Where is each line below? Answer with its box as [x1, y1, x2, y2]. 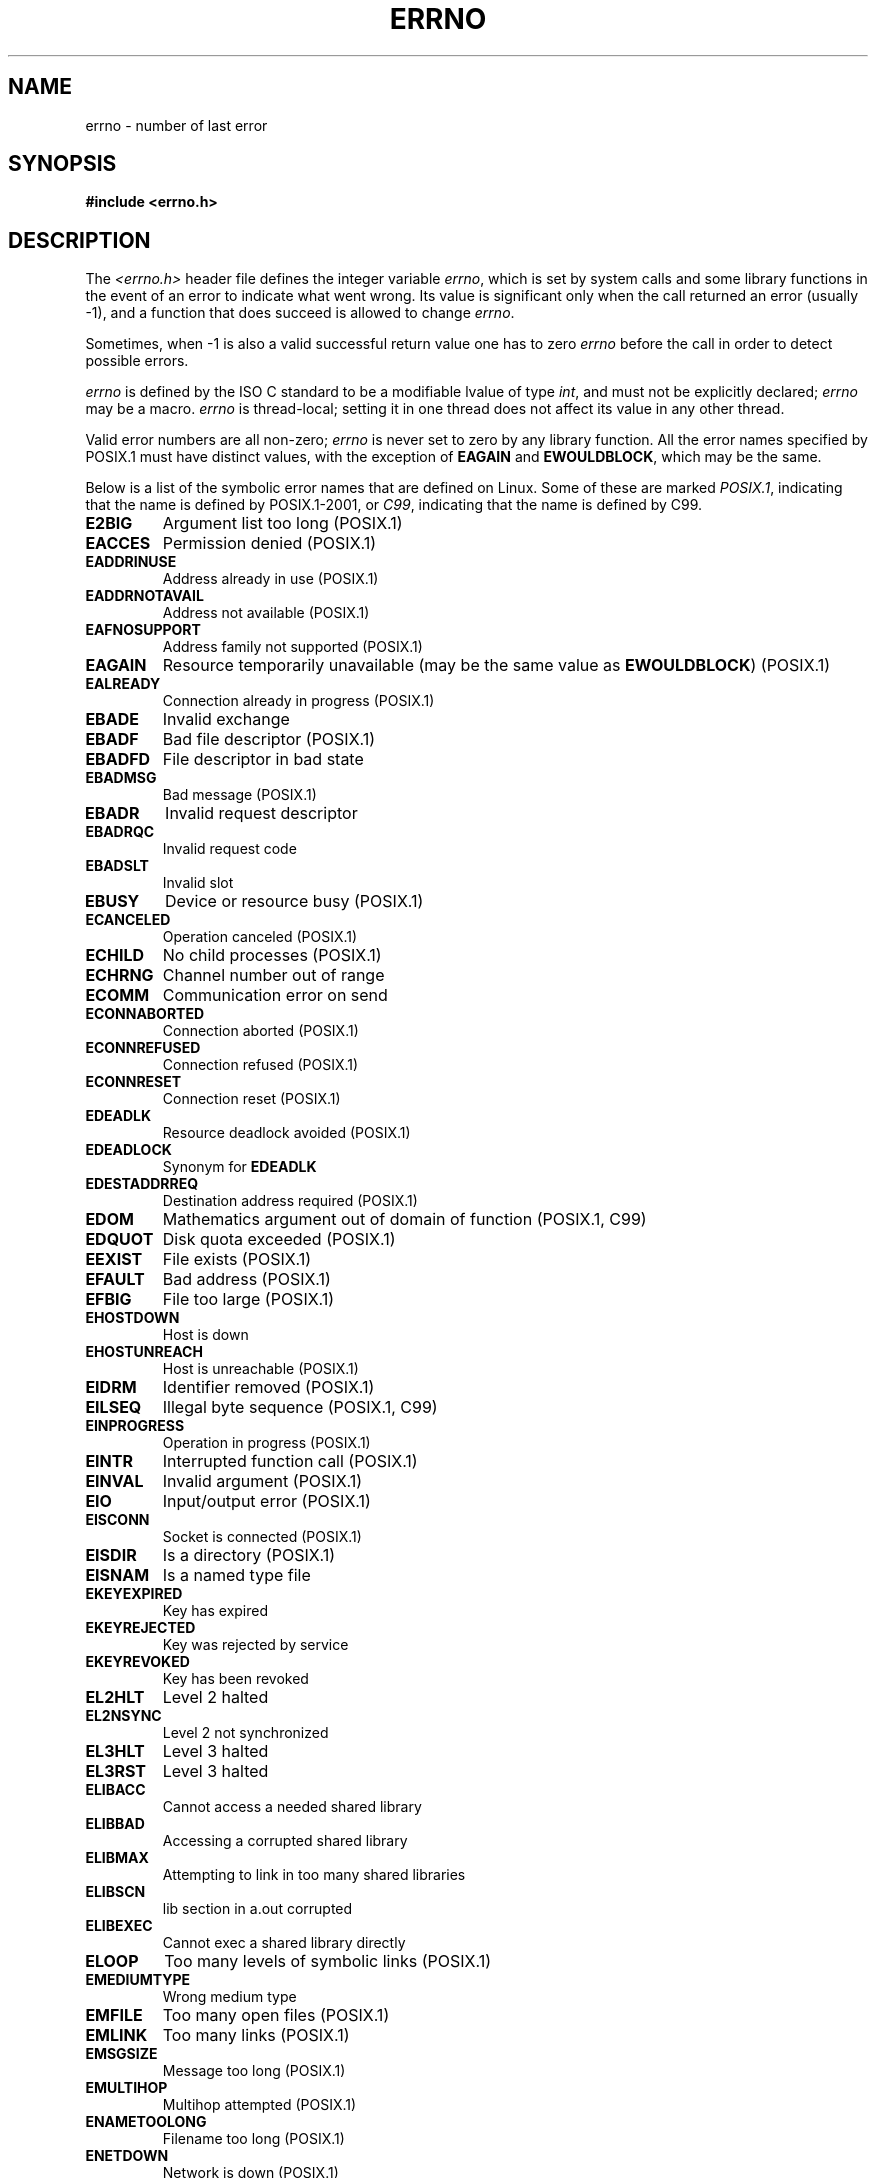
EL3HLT [85, 1741, 145, 1762]
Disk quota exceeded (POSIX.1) [162, 1229, 396, 1250]
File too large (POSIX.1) [162, 1289, 335, 1310]
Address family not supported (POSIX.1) [162, 638, 423, 656]
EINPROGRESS [85, 1417, 185, 1435]
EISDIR [85, 1545, 137, 1566]
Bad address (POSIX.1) [162, 1269, 331, 1290]
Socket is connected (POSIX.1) [162, 1528, 362, 1546]
